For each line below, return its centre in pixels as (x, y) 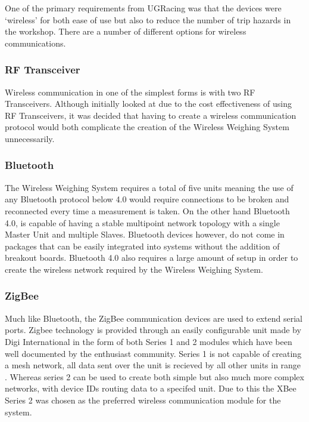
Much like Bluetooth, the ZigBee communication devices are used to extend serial (154, 318)
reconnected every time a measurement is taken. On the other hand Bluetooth (147, 210)
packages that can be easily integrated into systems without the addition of (142, 246)
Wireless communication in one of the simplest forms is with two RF (130, 92)
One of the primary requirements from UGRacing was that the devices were (143, 8)
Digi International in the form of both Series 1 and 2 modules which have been (149, 341)
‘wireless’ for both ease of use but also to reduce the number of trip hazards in (148, 19)
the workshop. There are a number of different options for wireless (126, 31)
